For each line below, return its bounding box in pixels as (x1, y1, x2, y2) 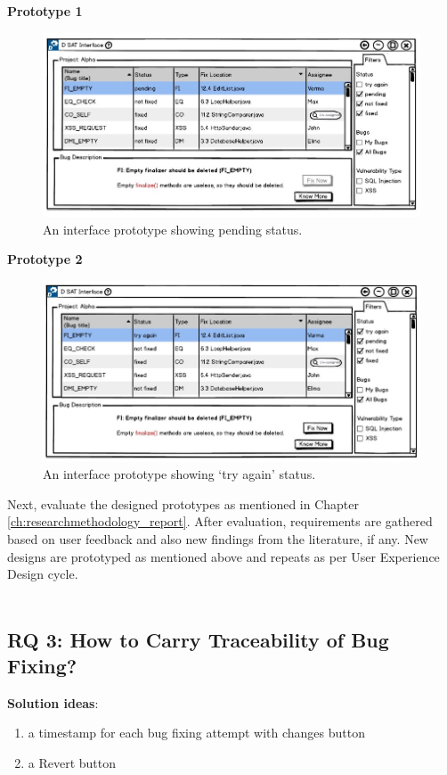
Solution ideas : (7, 693, 99, 712)
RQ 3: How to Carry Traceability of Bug (7, 625, 389, 653)
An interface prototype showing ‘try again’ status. (43, 465, 316, 483)
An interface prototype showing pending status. (43, 219, 303, 238)
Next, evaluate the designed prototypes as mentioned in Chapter (7, 494, 360, 513)
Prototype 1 (7, 2, 83, 20)
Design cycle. (7, 565, 78, 583)
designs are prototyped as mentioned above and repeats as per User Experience (7, 547, 440, 565)
